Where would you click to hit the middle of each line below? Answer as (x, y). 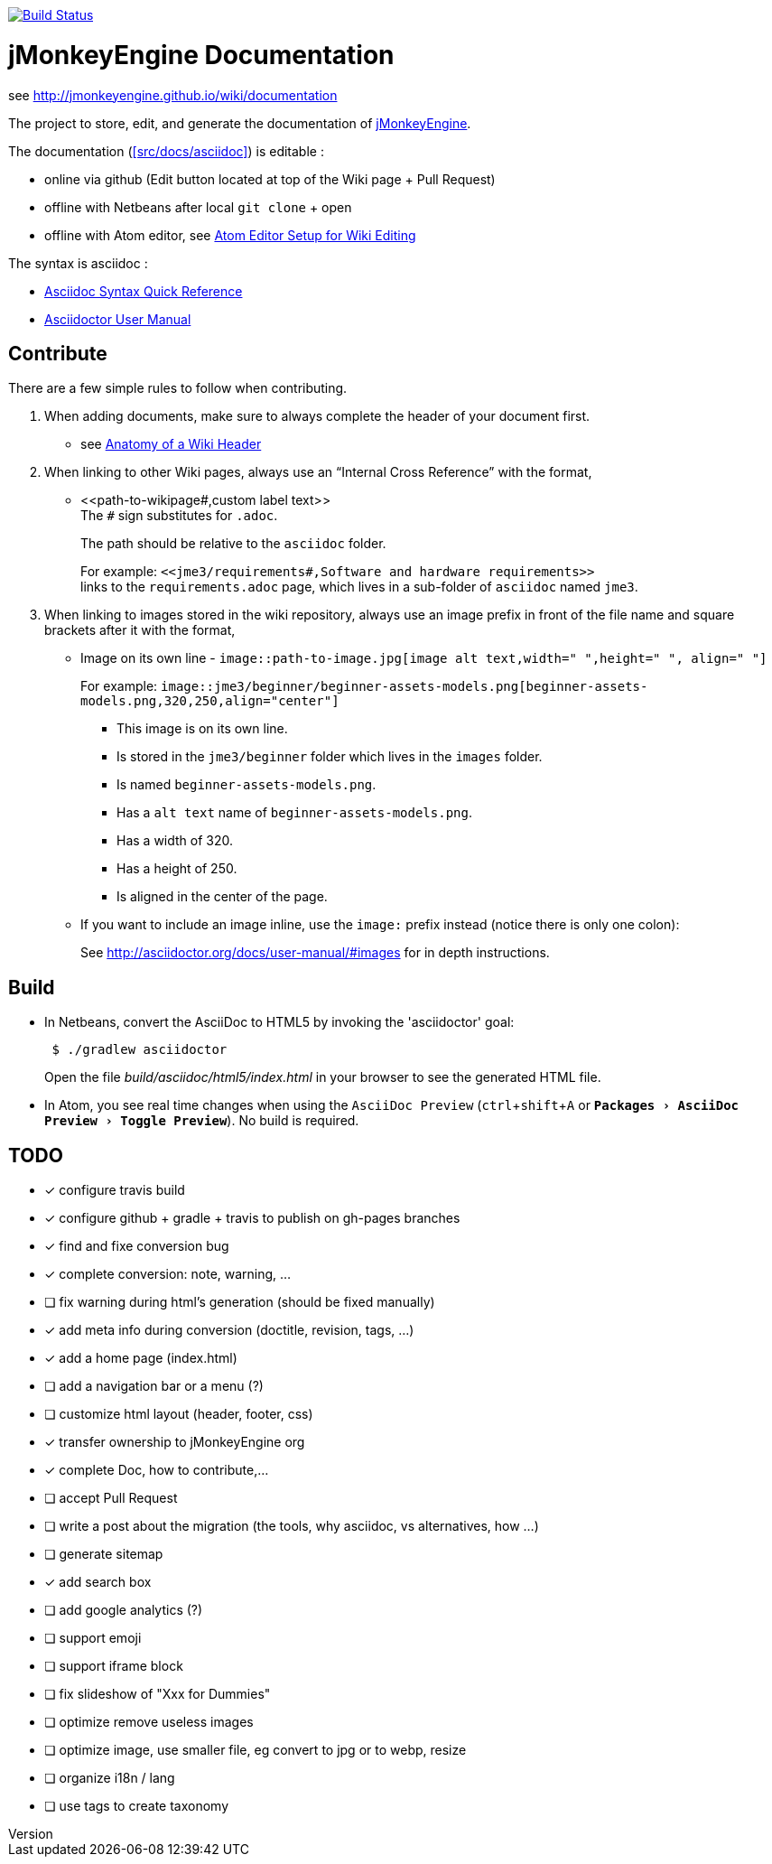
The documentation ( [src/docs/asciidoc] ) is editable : (166, 151)
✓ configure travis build (115, 1190)
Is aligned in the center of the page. (222, 897)
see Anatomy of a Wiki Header (171, 444)
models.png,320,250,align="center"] (210, 701)
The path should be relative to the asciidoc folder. (233, 544)
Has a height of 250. (177, 869)
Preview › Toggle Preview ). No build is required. (202, 1121)
